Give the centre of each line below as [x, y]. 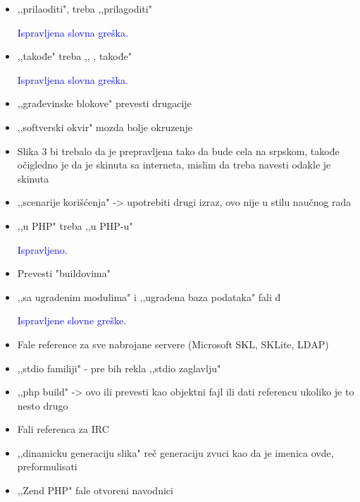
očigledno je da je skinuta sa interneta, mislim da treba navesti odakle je [174, 165]
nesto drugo [43, 405]
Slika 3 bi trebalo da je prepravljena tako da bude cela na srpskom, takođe [178, 151]
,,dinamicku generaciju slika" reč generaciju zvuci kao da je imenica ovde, [175, 452]
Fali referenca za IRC [63, 429]
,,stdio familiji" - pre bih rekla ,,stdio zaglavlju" [119, 368]
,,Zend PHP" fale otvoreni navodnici [95, 490]
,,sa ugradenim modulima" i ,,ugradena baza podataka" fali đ [149, 296]
